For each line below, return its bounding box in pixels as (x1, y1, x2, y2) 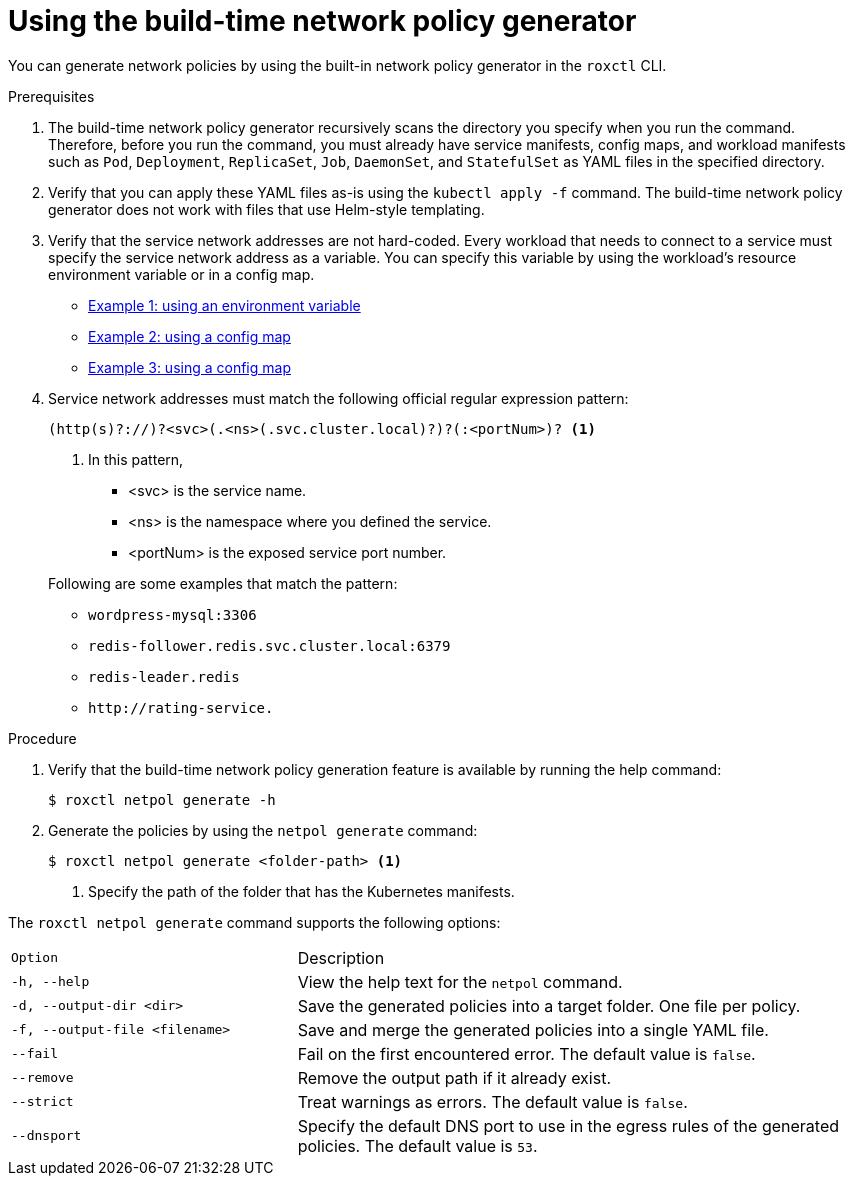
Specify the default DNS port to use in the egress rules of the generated (297, 1115, 840, 1136)
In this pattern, (88, 450, 184, 468)
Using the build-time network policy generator (8, 4, 637, 38)
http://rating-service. (88, 699, 274, 716)
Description (297, 947, 385, 968)
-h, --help (11, 974, 90, 990)
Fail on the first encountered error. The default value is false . (297, 1043, 756, 1064)
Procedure (8, 729, 77, 747)
